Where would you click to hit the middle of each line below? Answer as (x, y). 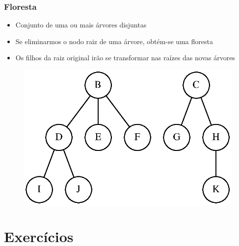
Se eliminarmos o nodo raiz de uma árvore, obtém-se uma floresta (114, 41)
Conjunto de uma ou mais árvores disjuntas (81, 25)
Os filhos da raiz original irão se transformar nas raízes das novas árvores (125, 58)
